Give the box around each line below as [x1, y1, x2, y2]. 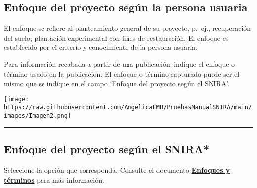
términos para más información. [4, 174, 104, 185]
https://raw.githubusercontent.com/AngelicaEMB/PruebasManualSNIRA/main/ [4, 104, 252, 111]
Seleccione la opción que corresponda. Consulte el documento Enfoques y [4, 164, 230, 175]
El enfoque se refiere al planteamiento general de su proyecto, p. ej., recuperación [4, 23, 251, 33]
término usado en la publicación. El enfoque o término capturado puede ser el [4, 68, 240, 79]
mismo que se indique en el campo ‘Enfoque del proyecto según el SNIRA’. [4, 78, 230, 89]
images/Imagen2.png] [4, 112, 72, 120]
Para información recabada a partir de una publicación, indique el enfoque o [4, 58, 235, 69]
